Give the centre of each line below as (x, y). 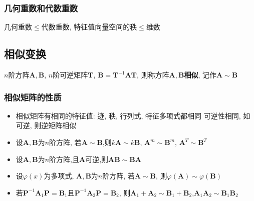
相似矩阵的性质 (33, 97)
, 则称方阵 (153, 75)
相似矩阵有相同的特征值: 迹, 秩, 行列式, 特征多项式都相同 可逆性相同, (128, 115)
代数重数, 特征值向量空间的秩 (89, 27)
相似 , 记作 (200, 75)
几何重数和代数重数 (41, 8)
